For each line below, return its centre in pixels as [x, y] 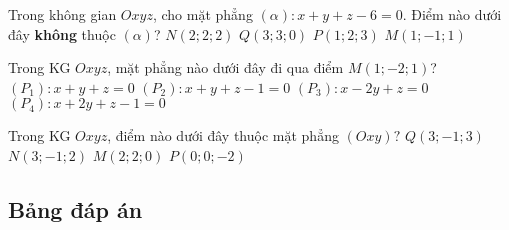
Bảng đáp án [75, 208]
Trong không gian [62, 14]
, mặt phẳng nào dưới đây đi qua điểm [225, 67]
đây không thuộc [62, 33]
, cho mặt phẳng [202, 14]
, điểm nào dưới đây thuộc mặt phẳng [223, 135]
